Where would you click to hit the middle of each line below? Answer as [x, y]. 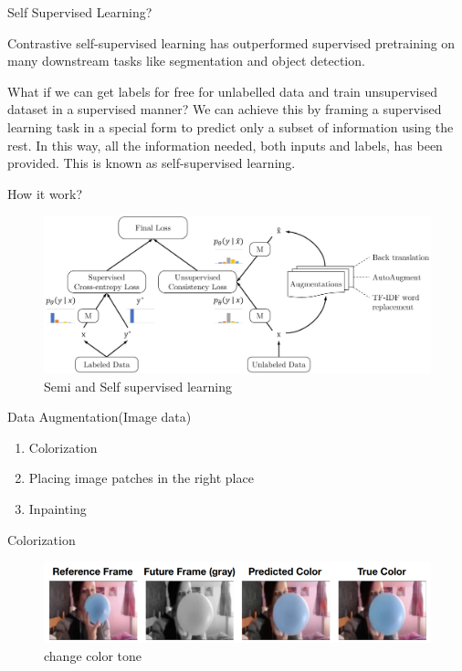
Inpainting [58, 508]
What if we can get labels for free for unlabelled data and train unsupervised [223, 91]
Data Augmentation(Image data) [100, 417]
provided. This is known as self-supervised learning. [152, 163]
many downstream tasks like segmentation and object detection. [186, 61]
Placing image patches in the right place [141, 478]
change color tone [93, 655]
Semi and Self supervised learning [138, 386]
